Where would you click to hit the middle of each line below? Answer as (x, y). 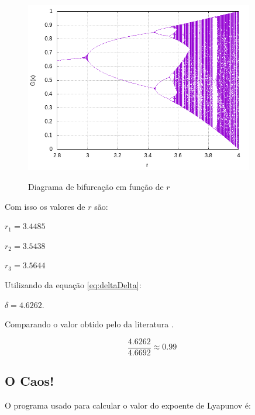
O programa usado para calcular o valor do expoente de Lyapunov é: (128, 405)
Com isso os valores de (45, 206)
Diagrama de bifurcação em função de (96, 187)
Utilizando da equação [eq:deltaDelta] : (73, 285)
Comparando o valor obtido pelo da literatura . (89, 324)
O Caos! (30, 381)
